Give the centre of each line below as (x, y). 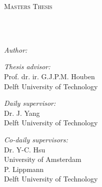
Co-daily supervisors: (36, 139)
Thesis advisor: (27, 66)
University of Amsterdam (43, 159)
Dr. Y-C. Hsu (25, 149)
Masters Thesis (28, 6)
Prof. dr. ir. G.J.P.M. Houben (49, 76)
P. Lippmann (24, 169)
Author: (16, 49)
